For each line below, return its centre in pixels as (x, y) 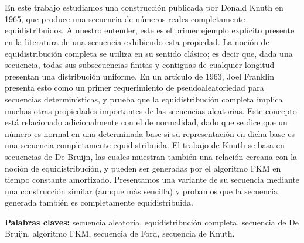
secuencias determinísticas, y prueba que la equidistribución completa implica (144, 99)
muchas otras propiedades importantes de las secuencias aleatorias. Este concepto (151, 110)
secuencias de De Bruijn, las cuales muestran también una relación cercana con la (151, 156)
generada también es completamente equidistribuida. (99, 202)
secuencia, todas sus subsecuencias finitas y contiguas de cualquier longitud (140, 65)
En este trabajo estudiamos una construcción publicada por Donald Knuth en (144, 7)
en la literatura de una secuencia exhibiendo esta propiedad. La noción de (137, 41)
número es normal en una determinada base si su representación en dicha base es (150, 133)
